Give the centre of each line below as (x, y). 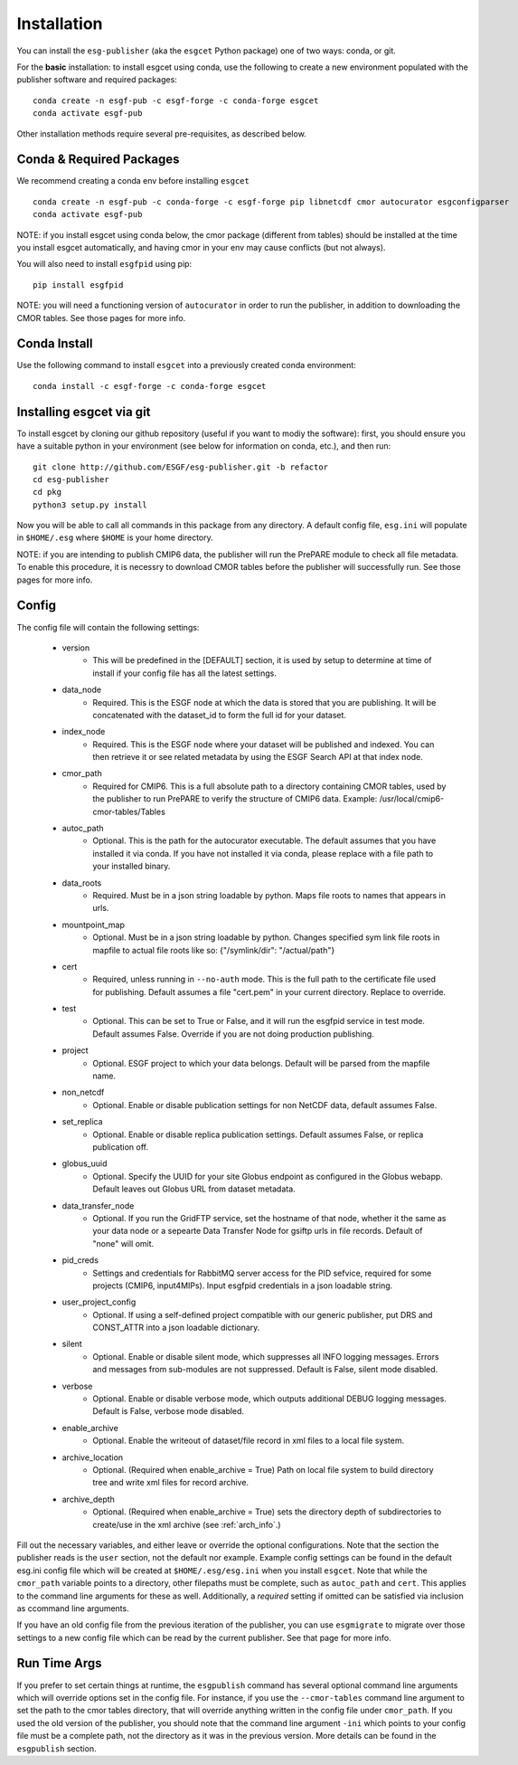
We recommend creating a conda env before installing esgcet (133, 181)
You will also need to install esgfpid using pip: (104, 264)
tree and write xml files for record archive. (170, 1483)
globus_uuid (85, 1163)
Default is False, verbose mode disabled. (168, 1411)
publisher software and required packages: (97, 80)
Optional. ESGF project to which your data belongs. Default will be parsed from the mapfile (261, 1063)
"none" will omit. (123, 1243)
